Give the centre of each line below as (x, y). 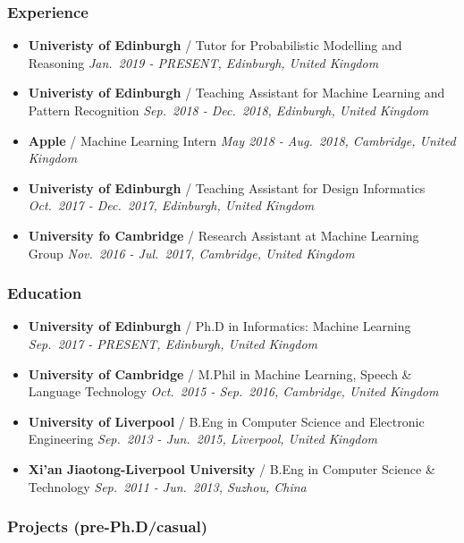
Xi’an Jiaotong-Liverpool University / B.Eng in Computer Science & (232, 468)
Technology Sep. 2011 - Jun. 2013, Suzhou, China (167, 486)
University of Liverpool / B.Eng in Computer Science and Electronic (226, 421)
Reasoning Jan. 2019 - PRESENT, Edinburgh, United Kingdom (203, 62)
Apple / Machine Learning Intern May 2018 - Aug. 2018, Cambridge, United (242, 140)
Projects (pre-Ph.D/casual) (108, 526)
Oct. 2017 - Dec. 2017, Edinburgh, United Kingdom (171, 205)
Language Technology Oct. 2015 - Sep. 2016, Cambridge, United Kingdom (233, 391)
